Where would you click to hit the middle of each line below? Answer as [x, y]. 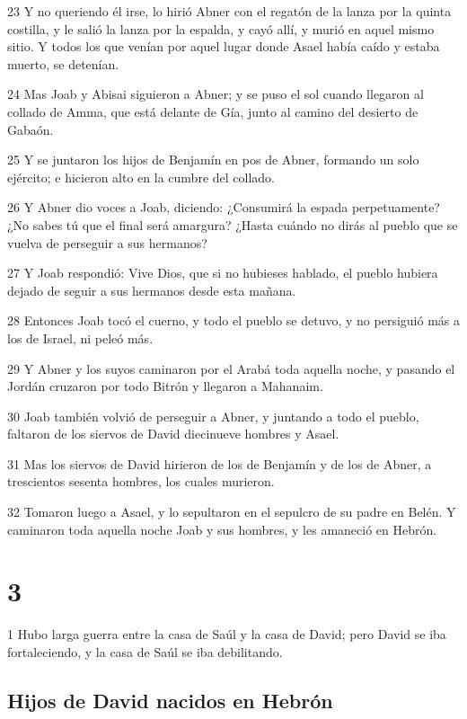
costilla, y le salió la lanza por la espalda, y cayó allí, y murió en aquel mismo [221, 28]
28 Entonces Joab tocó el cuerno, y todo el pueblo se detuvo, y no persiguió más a [233, 320]
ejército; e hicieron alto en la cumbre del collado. [141, 177]
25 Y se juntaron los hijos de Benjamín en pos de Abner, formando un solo [213, 160]
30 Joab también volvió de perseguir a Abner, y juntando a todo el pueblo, [213, 416]
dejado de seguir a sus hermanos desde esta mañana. [152, 290]
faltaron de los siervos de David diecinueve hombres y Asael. [173, 434]
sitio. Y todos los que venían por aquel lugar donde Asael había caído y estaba [224, 46]
